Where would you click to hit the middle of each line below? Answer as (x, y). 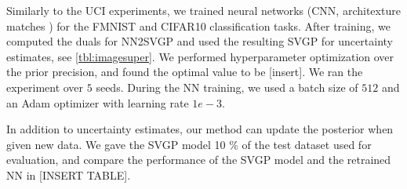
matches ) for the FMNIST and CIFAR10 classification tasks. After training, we (198, 25)
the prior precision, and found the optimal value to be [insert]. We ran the (185, 72)
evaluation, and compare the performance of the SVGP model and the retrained (199, 160)
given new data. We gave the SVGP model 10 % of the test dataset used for (189, 144)
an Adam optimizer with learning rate (98, 102)
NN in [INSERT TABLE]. (69, 174)
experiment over (45, 87)
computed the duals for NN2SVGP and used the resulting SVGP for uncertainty (200, 41)
